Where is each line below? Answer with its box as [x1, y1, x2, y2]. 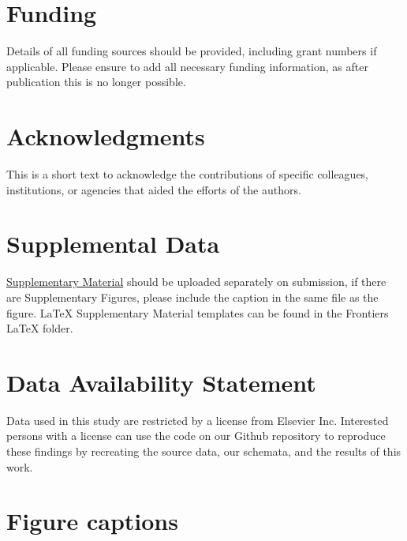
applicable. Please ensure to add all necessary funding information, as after [6, 58, 368, 74]
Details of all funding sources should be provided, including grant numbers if [6, 43, 377, 59]
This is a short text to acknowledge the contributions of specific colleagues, [6, 166, 369, 182]
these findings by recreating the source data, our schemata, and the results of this [6, 443, 401, 460]
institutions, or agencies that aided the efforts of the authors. [6, 181, 301, 197]
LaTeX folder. [6, 320, 73, 336]
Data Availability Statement [6, 366, 316, 398]
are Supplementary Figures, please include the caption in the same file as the [6, 288, 379, 305]
